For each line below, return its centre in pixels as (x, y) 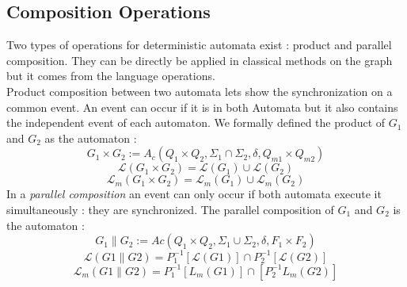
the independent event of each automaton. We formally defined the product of (196, 122)
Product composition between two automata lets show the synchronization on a (200, 91)
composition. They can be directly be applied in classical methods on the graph (200, 60)
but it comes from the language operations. (111, 76)
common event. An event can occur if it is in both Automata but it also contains (202, 107)
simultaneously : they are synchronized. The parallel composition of (170, 209)
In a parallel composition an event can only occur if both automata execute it (194, 194)
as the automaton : (91, 138)
